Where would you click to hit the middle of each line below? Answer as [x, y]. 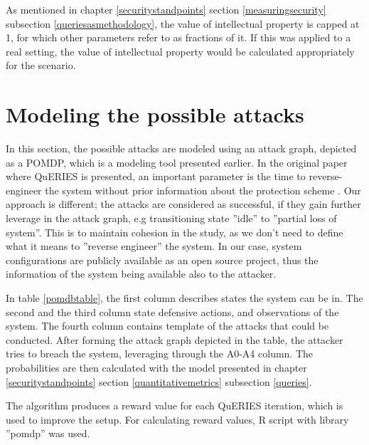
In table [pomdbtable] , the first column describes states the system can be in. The [184, 298]
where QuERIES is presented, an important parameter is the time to [156, 176]
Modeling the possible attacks [155, 114]
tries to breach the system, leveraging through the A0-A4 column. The [160, 354]
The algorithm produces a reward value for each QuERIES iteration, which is [175, 405]
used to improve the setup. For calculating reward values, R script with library [177, 419]
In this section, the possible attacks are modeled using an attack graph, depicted [181, 148]
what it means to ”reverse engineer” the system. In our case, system [154, 246]
